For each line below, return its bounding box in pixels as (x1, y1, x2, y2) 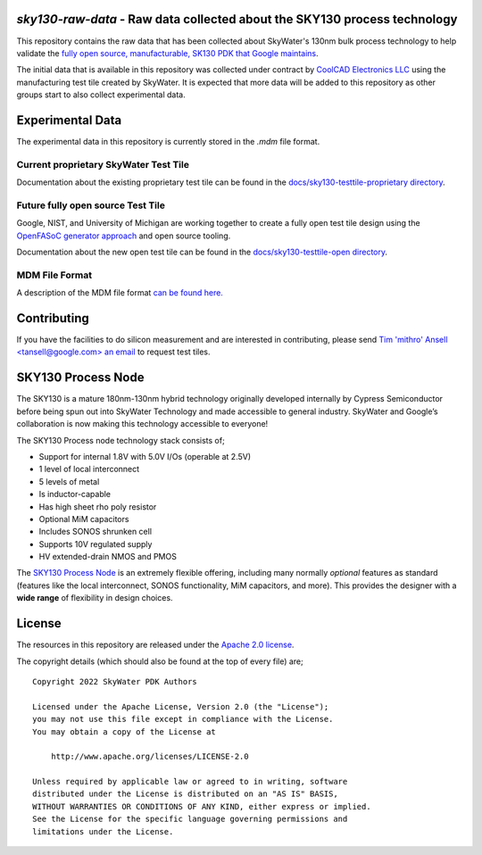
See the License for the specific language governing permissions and (32, 814, 348, 825)
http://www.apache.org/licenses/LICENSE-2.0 (50, 751, 249, 762)
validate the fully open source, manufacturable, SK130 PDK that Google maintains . (16, 47, 319, 58)
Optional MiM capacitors (38, 513, 129, 524)
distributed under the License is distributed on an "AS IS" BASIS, (32, 789, 338, 799)
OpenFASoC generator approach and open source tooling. (16, 230, 231, 241)
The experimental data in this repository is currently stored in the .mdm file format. (16, 136, 320, 146)
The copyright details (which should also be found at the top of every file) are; (16, 656, 303, 667)
